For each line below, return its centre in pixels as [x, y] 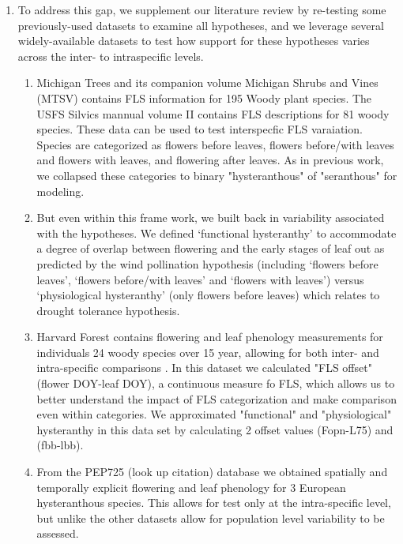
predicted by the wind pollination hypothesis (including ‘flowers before [207, 263]
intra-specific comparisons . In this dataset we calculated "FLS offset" [204, 368]
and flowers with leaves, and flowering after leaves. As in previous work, [210, 160]
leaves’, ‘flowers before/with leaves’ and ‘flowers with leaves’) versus [200, 279]
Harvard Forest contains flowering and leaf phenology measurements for [210, 337]
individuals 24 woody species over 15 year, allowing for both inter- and [208, 352]
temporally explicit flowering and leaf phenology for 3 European [191, 487]
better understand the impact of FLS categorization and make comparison [217, 398]
